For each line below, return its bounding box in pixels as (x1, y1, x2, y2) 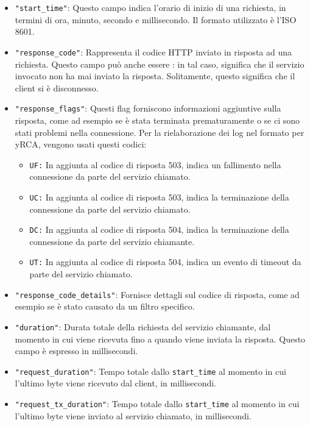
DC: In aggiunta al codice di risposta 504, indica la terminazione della (29, 223, 289, 236)
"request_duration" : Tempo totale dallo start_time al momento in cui (15, 364, 286, 377)
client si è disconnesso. (15, 81, 99, 94)
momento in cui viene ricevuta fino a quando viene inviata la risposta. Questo (15, 332, 306, 345)
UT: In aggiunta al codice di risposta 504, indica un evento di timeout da (29, 255, 301, 268)
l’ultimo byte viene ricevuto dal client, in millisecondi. (15, 377, 217, 389)
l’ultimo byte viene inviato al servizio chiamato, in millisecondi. (15, 409, 252, 422)
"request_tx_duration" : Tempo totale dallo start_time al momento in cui (15, 397, 300, 410)
